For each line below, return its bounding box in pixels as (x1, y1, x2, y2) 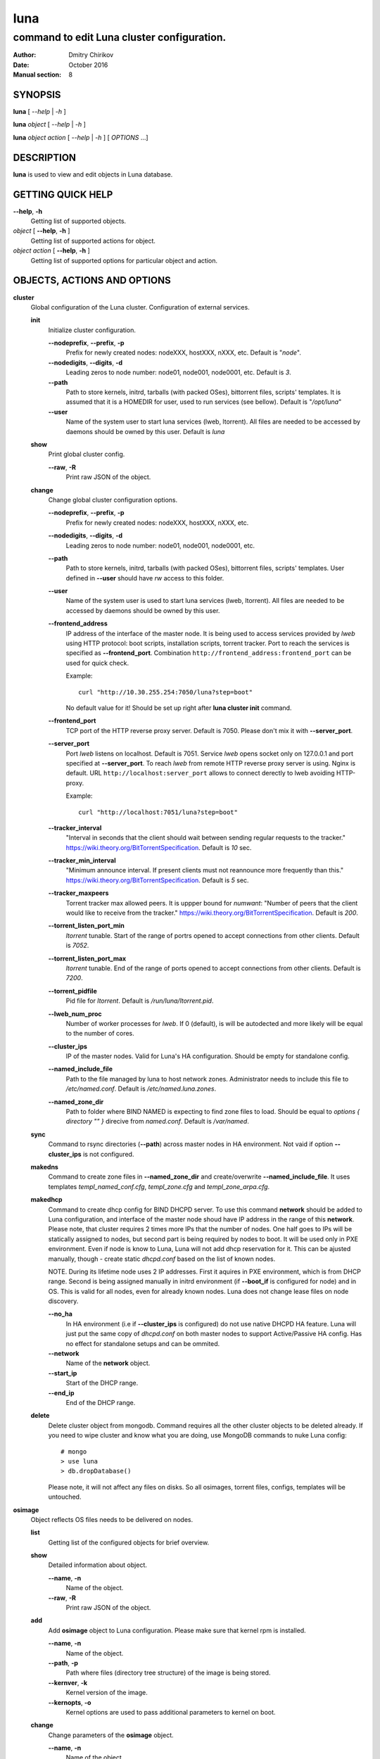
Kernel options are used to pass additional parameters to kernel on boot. (65, 1708, 276, 1716)
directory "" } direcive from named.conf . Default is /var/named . (65, 1117, 249, 1126)
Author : (13, 51, 37, 59)
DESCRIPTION (13, 151, 77, 163)
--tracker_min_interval (48, 856, 116, 865)
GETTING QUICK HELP (13, 189, 113, 201)
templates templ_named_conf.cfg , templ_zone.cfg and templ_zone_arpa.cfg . (48, 1182, 270, 1190)
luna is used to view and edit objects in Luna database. (13, 170, 173, 179)
